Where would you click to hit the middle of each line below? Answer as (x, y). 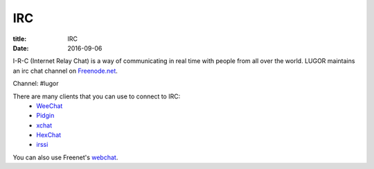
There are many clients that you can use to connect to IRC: (97, 96)
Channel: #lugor (36, 84)
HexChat (49, 135)
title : (20, 39)
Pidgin (45, 116)
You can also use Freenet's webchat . (65, 157)
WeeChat (50, 106)
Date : (21, 48)
